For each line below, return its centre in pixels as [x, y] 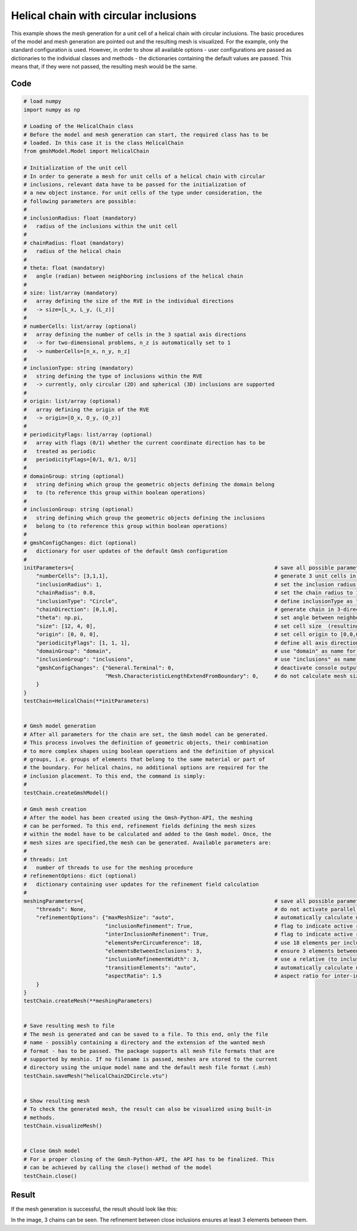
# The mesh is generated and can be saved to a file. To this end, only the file [146, 1034]
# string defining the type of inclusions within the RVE [113, 376]
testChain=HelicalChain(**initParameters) [86, 701]
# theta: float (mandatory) [64, 268]
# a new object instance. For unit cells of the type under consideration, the [143, 193]
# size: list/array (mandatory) [71, 293]
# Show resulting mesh [57, 1101]
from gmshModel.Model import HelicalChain [86, 151]
